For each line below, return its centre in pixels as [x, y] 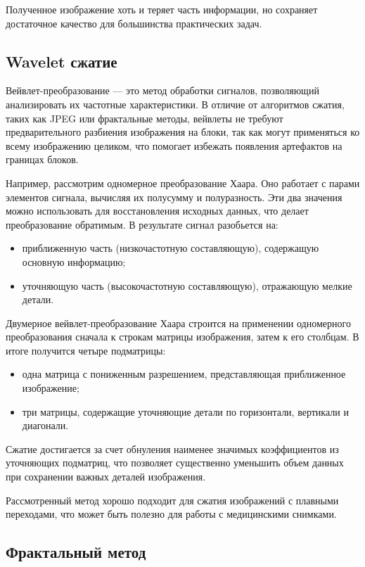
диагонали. [45, 425]
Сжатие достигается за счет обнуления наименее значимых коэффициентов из [172, 448]
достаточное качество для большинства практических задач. [134, 23]
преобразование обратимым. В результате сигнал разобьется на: [142, 224]
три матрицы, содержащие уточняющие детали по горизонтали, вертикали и [185, 411]
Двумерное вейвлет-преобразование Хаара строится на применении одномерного [178, 323]
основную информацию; [74, 261]
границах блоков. [42, 159]
